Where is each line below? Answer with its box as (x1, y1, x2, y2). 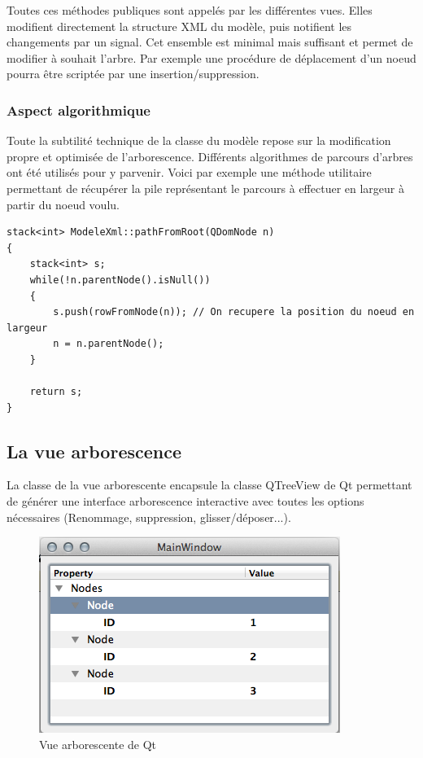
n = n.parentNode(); (53, 338, 164, 350)
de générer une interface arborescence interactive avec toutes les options (7, 493, 364, 510)
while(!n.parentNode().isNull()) (29, 274, 211, 286)
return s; (29, 386, 83, 398)
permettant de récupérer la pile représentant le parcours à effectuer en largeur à (7, 179, 404, 196)
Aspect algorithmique (7, 99, 150, 120)
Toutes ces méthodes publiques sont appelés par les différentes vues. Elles (7, 2, 373, 18)
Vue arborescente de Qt (39, 735, 157, 752)
